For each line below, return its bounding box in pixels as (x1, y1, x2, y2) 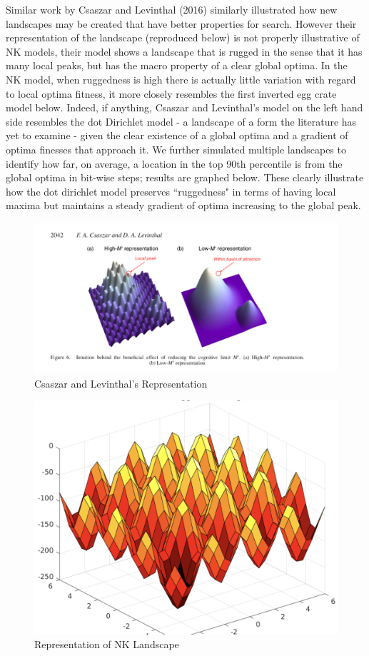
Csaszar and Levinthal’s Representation (34, 375, 208, 390)
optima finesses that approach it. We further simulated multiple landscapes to (6, 141, 346, 156)
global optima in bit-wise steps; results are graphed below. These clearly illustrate (6, 170, 364, 185)
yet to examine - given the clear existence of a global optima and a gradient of (6, 128, 348, 143)
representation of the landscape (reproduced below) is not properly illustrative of (6, 30, 360, 45)
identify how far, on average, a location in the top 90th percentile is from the (6, 156, 343, 171)
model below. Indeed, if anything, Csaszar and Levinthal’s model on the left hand (6, 100, 363, 115)
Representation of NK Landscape (34, 637, 179, 652)
